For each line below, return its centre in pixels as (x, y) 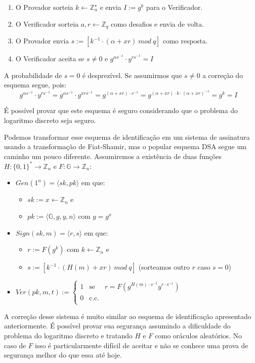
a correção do (223, 75)
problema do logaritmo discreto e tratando (68, 336)
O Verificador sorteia (47, 23)
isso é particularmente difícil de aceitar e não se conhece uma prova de (141, 345)
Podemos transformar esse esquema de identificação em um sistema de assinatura (127, 137)
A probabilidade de (33, 75)
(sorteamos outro (164, 267)
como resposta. (185, 41)
